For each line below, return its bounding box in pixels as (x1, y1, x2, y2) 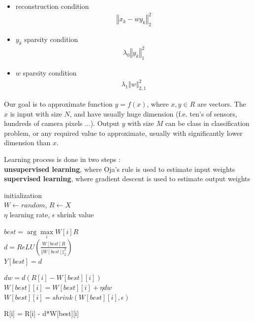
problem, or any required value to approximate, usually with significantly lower (4, 127, 243, 138)
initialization (4, 190, 42, 200)
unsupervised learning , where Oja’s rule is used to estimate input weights (4, 163, 235, 174)
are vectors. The (197, 98, 246, 109)
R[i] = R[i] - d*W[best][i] (4, 308, 79, 319)
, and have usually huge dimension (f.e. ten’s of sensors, (69, 108, 237, 119)
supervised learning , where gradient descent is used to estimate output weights (4, 173, 251, 184)
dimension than (4, 137, 51, 148)
